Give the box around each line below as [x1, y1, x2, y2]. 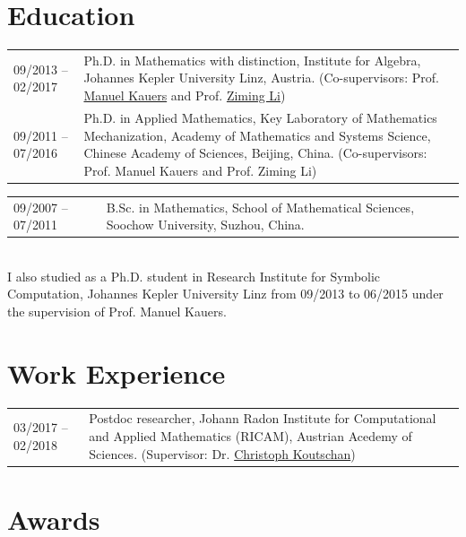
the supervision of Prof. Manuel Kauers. [7, 302, 227, 320]
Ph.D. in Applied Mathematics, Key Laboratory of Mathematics [83, 108, 437, 126]
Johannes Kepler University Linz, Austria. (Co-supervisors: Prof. [83, 68, 439, 87]
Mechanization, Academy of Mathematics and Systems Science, [83, 126, 431, 144]
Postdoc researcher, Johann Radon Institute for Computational [89, 409, 436, 428]
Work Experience [7, 354, 226, 391]
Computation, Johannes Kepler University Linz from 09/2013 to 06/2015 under [7, 284, 444, 303]
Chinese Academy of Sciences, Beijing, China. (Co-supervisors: [83, 143, 427, 162]
